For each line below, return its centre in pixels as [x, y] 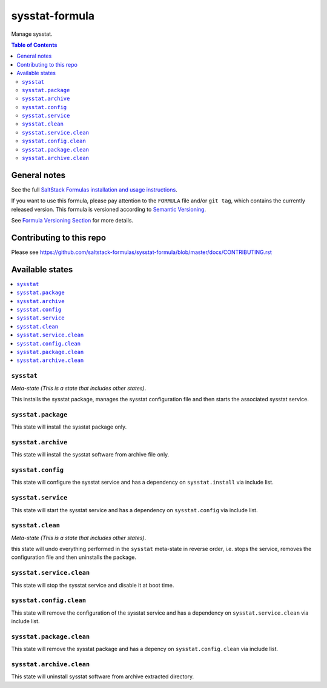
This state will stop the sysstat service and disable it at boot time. [93, 585]
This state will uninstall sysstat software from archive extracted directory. [103, 676]
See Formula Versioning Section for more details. [72, 221]
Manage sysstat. [32, 34]
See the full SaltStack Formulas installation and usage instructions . [94, 189]
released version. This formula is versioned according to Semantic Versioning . [108, 209]
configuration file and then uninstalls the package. [74, 557]
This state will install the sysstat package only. [69, 427]
